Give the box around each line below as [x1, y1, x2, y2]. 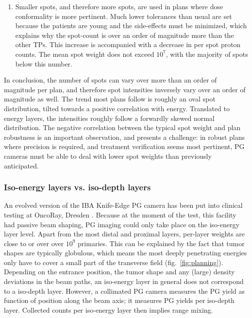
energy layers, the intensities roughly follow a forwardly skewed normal [4, 113, 215, 123]
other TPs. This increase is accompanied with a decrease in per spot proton [15, 39, 241, 50]
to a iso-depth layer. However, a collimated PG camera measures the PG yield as [4, 285, 245, 296]
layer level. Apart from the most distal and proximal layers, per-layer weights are [4, 229, 245, 239]
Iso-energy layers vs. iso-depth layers [4, 181, 151, 193]
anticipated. [4, 160, 39, 170]
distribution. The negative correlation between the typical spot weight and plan [4, 122, 241, 133]
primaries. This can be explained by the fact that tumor [78, 238, 245, 248]
